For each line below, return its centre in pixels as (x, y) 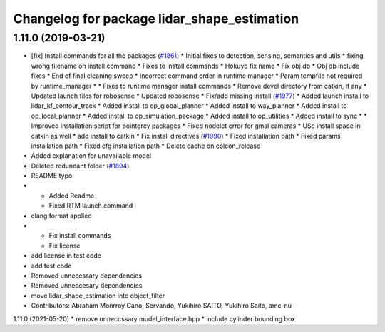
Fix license (65, 246)
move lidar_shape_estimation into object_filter (98, 296)
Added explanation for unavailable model (91, 156)
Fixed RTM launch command (91, 206)
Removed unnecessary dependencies (87, 276)
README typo (52, 176)
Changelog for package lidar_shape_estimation (156, 19)
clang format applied (61, 216)
